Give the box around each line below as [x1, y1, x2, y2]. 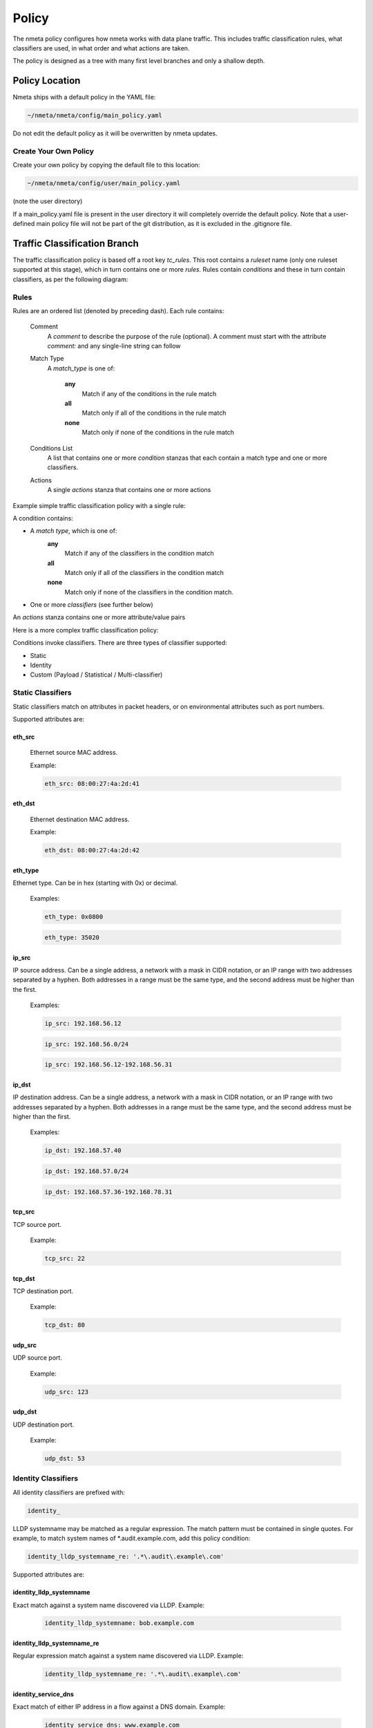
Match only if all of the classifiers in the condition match [64, 568, 224, 576]
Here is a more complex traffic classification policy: [12, 626, 159, 634]
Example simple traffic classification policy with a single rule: [12, 501, 186, 509]
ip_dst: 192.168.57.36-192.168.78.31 [44, 1187, 173, 1196]
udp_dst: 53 [44, 1455, 86, 1463]
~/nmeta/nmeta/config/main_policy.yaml [27, 111, 162, 120]
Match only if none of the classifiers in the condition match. [64, 588, 234, 596]
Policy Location [12, 75, 81, 86]
